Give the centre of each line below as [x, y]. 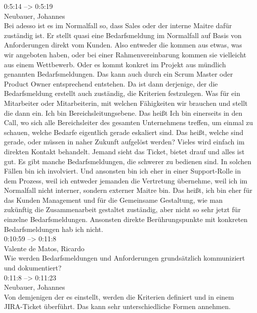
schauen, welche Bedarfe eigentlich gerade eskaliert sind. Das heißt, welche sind [124, 132]
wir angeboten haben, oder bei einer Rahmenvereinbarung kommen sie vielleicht [125, 54]
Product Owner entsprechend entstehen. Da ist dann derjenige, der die [111, 83]
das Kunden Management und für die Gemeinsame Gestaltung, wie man [113, 200]
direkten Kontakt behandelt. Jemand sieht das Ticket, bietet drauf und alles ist [124, 151]
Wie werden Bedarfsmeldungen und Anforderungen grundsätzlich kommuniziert [125, 258]
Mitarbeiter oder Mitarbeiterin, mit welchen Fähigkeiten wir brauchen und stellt [126, 103]
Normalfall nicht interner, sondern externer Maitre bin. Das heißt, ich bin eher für [128, 190]
